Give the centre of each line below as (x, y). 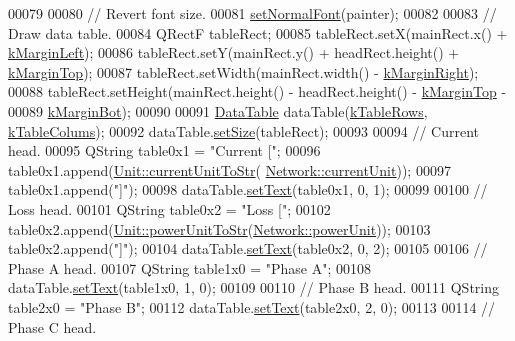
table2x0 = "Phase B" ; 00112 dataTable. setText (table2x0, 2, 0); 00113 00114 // (252, 306)
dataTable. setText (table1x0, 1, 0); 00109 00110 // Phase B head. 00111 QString (254, 287)
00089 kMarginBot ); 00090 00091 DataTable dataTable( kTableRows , (218, 110)
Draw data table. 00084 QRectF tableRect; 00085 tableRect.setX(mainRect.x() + (258, 32)
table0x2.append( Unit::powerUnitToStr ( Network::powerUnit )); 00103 (219, 228)
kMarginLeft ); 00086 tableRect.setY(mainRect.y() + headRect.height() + (234, 52)
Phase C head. (52, 326)
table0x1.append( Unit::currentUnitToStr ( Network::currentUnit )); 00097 (229, 169)
